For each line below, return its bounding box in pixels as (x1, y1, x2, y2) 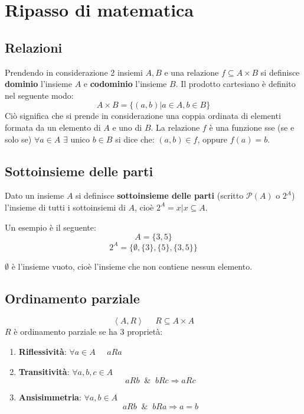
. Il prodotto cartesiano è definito (175, 77, 296, 90)
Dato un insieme (5, 189, 64, 202)
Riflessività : (18, 345, 67, 358)
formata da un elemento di (5, 121, 101, 133)
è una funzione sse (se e (209, 121, 295, 133)
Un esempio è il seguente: (5, 221, 96, 233)
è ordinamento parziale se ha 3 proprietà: (14, 325, 163, 338)
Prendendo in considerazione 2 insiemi (5, 66, 143, 78)
